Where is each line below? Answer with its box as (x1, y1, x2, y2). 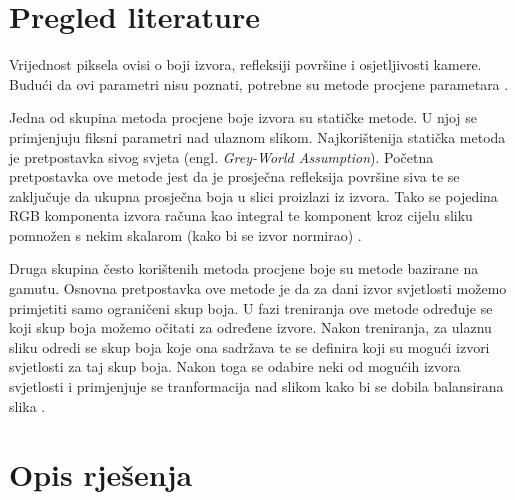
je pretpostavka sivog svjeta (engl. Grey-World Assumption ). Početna (9, 146, 434, 167)
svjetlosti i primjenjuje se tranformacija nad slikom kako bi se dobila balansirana (9, 376, 504, 397)
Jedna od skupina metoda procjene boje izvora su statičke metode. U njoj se (9, 107, 478, 128)
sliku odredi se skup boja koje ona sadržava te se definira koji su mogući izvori (9, 336, 490, 357)
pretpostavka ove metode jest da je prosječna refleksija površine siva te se (9, 166, 460, 187)
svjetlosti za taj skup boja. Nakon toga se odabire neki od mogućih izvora (9, 356, 461, 377)
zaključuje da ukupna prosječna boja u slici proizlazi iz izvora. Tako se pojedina (9, 185, 498, 206)
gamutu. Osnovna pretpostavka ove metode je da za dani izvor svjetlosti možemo (9, 278, 507, 299)
